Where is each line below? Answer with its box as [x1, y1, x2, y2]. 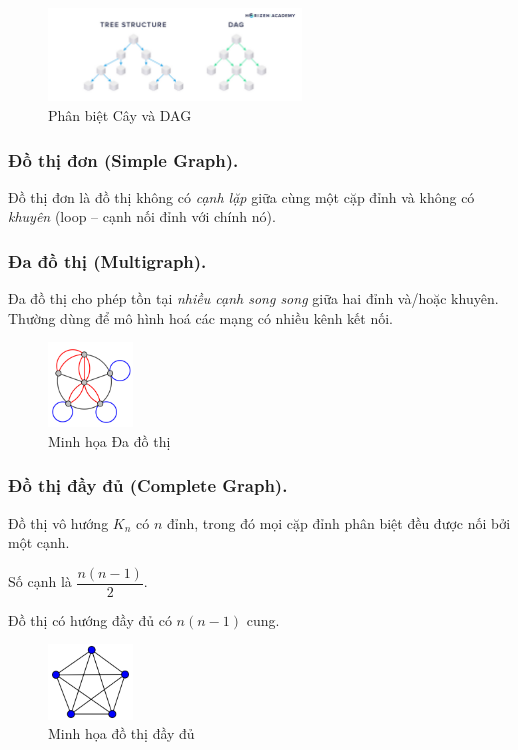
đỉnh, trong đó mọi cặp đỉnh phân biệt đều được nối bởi [167, 512, 511, 533]
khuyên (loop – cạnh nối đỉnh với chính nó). [8, 206, 276, 227]
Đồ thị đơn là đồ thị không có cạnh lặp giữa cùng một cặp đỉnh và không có [8, 186, 475, 207]
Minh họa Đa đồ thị [48, 430, 171, 451]
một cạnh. [8, 532, 70, 553]
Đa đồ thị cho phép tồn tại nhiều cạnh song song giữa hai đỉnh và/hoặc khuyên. [8, 288, 499, 309]
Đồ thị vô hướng [8, 512, 109, 533]
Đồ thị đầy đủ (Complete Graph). [8, 473, 288, 498]
